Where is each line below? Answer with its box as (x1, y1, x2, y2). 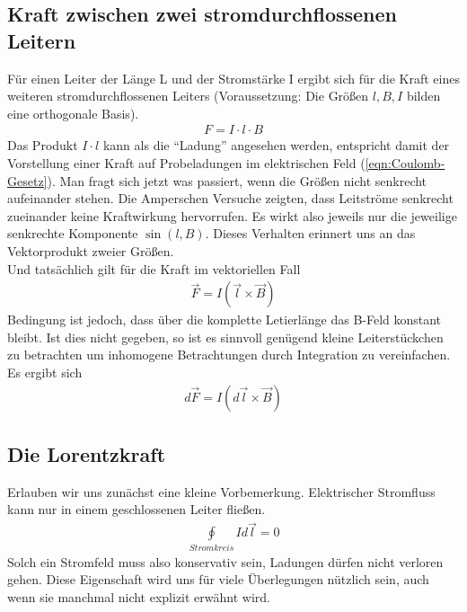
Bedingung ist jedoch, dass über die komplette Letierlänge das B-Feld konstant (7, 310, 442, 329)
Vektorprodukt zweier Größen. (7, 241, 174, 260)
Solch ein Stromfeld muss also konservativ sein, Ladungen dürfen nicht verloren (7, 552, 444, 571)
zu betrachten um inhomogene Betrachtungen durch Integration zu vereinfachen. (7, 345, 451, 364)
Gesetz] (7, 171, 48, 190)
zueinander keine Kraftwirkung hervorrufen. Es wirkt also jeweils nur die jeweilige (7, 206, 457, 225)
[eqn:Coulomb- (365, 154, 445, 172)
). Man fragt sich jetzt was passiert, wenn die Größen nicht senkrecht (47, 171, 427, 190)
